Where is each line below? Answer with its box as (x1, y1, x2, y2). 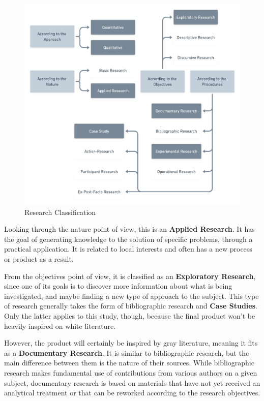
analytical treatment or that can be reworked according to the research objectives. (4, 387, 260, 398)
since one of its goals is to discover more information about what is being (4, 281, 232, 291)
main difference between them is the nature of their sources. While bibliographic (4, 357, 254, 368)
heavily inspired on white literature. (4, 320, 116, 331)
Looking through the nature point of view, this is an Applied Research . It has (4, 224, 255, 234)
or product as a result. (4, 253, 74, 264)
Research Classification (24, 206, 96, 217)
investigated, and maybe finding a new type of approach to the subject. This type (4, 290, 259, 301)
